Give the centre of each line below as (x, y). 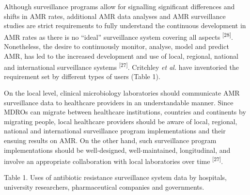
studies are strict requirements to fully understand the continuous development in (125, 25)
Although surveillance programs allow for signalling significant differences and (119, 6)
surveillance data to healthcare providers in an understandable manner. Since (119, 102)
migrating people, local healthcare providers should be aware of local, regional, (121, 121)
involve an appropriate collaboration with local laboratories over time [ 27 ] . (114, 160)
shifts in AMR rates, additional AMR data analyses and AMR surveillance (115, 16)
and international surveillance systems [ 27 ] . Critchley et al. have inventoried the (121, 66)
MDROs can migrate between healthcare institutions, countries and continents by (125, 112)
